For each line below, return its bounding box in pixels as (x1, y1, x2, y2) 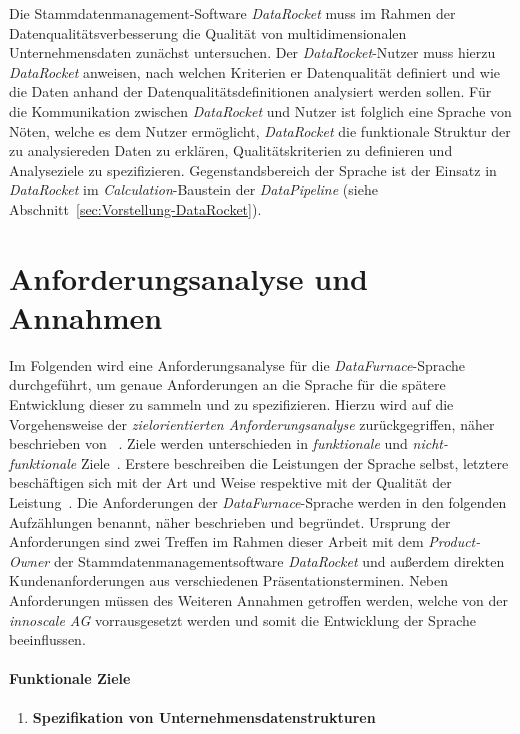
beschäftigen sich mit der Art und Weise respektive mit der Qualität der (9, 472, 452, 493)
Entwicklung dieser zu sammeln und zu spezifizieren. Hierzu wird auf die (9, 394, 454, 415)
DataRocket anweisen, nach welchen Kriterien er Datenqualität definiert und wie (9, 61, 501, 82)
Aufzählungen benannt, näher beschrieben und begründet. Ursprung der (9, 511, 451, 532)
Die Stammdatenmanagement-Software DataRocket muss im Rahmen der (9, 3, 456, 23)
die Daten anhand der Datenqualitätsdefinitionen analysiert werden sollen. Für (9, 81, 492, 102)
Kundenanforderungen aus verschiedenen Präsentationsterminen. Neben (9, 570, 449, 591)
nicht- (412, 433, 448, 454)
